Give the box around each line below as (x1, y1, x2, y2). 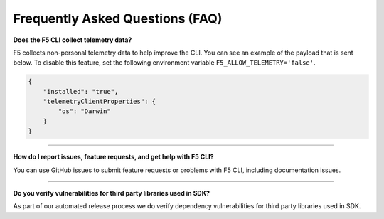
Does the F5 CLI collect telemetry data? (13, 36, 132, 44)
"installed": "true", (43, 87, 119, 95)
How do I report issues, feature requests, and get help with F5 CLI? (13, 153, 214, 161)
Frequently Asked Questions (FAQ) (13, 11, 223, 26)
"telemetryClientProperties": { (43, 97, 156, 106)
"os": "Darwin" (58, 107, 112, 115)
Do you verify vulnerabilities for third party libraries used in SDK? (13, 189, 210, 198)
